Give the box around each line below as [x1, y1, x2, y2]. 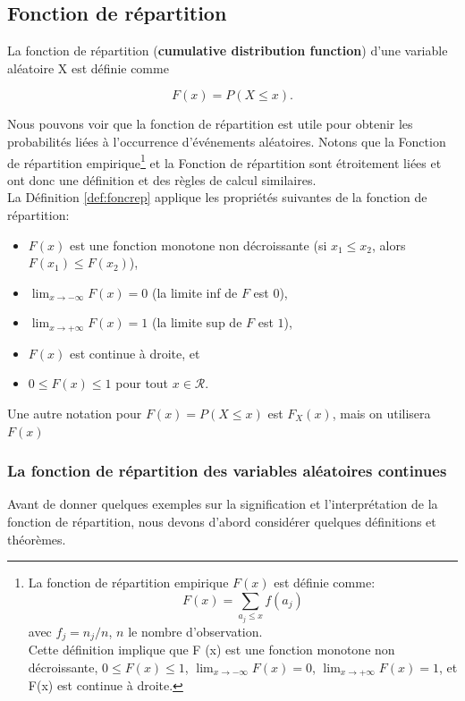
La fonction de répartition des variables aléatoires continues [7, 460, 447, 482]
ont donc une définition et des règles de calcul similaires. [7, 170, 317, 189]
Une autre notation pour [7, 404, 142, 423]
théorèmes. [7, 529, 66, 548]
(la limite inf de [151, 283, 238, 301]
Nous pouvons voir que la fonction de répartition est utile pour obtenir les [7, 114, 413, 133]
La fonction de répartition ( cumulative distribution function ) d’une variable [7, 41, 448, 60]
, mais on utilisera [332, 404, 431, 423]
